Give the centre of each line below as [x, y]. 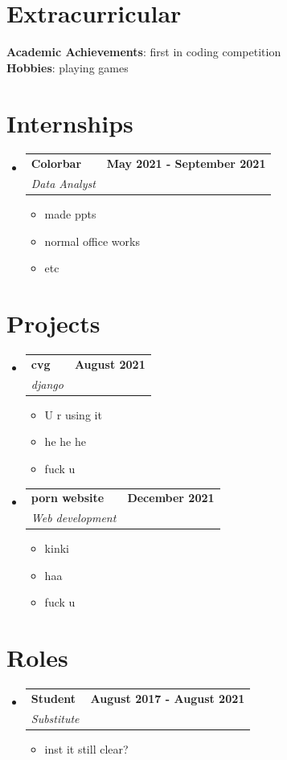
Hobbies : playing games [68, 67]
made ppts [70, 214]
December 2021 [171, 498]
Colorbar [56, 163]
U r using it [73, 414]
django [47, 384]
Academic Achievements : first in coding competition [144, 52]
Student [53, 698]
